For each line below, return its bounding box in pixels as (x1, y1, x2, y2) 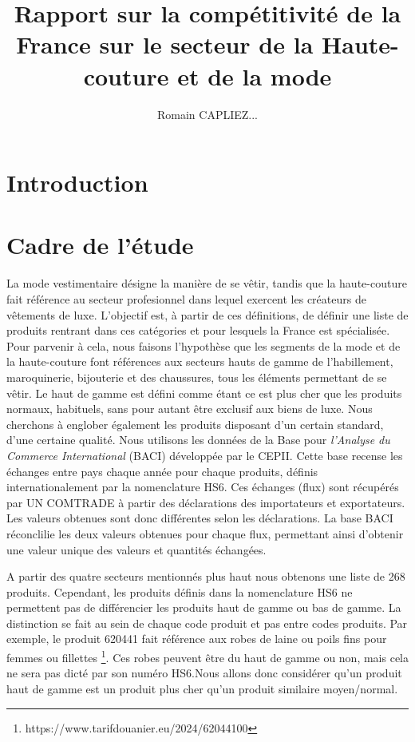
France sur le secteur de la (16, 28, 314, 61)
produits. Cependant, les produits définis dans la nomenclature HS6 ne (6, 583, 353, 600)
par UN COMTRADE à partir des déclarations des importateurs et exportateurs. (6, 494, 405, 510)
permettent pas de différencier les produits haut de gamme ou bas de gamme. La (6, 599, 401, 616)
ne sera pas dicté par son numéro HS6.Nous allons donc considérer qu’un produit (6, 665, 402, 681)
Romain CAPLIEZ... (156, 105, 258, 122)
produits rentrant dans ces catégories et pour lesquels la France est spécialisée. (6, 322, 390, 339)
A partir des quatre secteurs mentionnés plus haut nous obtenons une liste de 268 (6, 568, 405, 585)
